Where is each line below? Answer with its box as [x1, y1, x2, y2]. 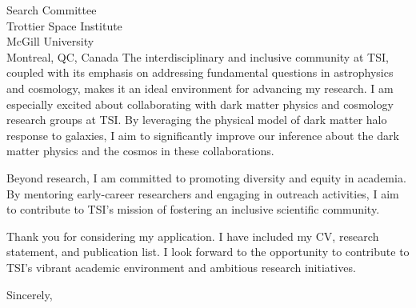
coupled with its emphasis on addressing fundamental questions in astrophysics [6, 64, 394, 81]
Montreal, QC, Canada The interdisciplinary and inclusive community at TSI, [6, 48, 389, 65]
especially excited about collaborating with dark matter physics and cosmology [6, 95, 394, 112]
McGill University [6, 33, 94, 50]
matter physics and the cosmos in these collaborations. [6, 142, 274, 159]
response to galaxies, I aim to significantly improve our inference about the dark [6, 126, 399, 143]
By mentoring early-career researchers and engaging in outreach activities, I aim [6, 185, 399, 202]
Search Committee [6, 2, 97, 18]
